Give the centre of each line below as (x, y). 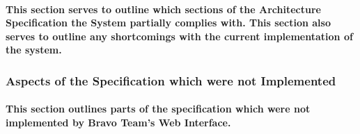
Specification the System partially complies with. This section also (168, 23)
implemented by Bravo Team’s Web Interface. (118, 122)
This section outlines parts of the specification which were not (158, 109)
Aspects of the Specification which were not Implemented (171, 80)
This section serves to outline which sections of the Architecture (163, 9)
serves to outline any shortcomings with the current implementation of (179, 36)
